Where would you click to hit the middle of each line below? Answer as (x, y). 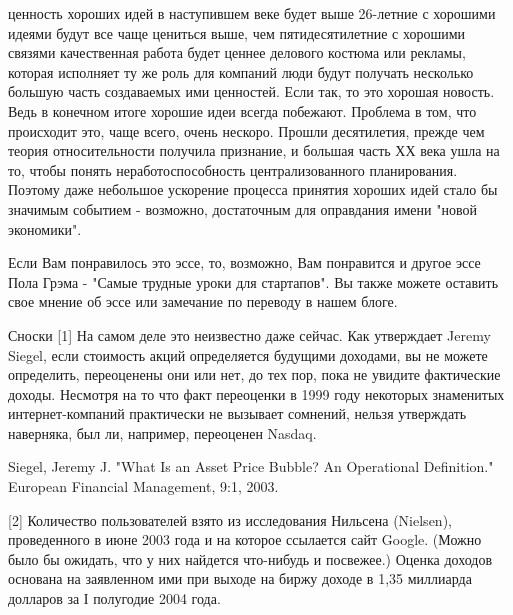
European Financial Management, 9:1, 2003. (143, 486)
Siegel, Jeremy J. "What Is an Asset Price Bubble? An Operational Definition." (251, 466)
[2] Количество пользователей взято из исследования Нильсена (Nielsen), (230, 519)
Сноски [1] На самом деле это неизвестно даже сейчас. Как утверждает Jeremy (249, 334)
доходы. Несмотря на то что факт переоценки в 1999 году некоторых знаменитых (256, 393)
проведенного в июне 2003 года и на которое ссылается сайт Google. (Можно (245, 539)
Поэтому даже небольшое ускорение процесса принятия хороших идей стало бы (253, 189)
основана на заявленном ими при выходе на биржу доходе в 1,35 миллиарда (240, 578)
